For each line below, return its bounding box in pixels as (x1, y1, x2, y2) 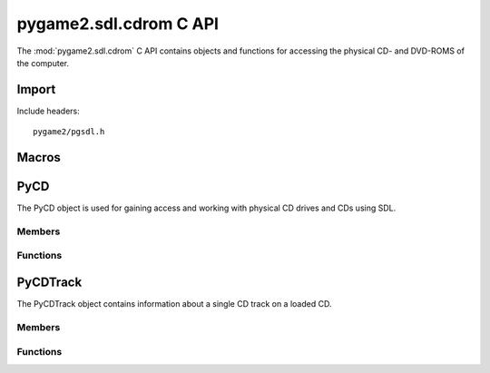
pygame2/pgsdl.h (33, 127, 105, 137)
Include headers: (16, 105, 81, 116)
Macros (16, 150, 61, 165)
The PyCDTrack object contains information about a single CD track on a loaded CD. (16, 299, 332, 309)
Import (16, 82, 56, 97)
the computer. (16, 57, 70, 68)
